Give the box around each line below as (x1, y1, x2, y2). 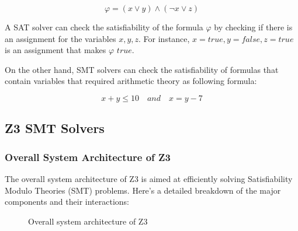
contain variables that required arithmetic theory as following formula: (5, 75, 257, 87)
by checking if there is (214, 21, 293, 33)
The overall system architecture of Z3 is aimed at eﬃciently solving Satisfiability (5, 172, 293, 184)
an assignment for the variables (5, 32, 116, 44)
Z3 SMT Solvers (5, 119, 105, 137)
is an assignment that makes (5, 44, 106, 56)
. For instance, (138, 32, 190, 44)
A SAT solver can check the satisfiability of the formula (5, 21, 203, 33)
